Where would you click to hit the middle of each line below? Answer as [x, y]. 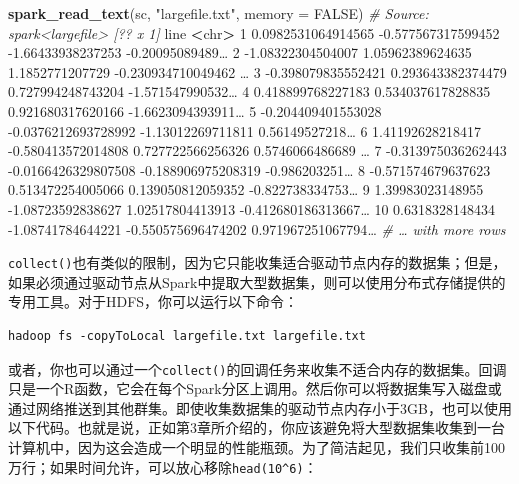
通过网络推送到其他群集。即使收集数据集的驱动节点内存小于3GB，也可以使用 [260, 407]
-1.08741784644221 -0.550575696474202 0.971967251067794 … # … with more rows [257, 228]
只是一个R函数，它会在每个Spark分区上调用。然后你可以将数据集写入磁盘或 [255, 388]
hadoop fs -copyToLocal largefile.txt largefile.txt [187, 335]
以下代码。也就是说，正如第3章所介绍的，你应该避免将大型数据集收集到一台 [256, 427]
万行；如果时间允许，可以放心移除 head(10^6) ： [163, 466]
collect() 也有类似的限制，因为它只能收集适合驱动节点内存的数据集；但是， [257, 262]
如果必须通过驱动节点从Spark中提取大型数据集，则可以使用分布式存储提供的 [257, 281]
